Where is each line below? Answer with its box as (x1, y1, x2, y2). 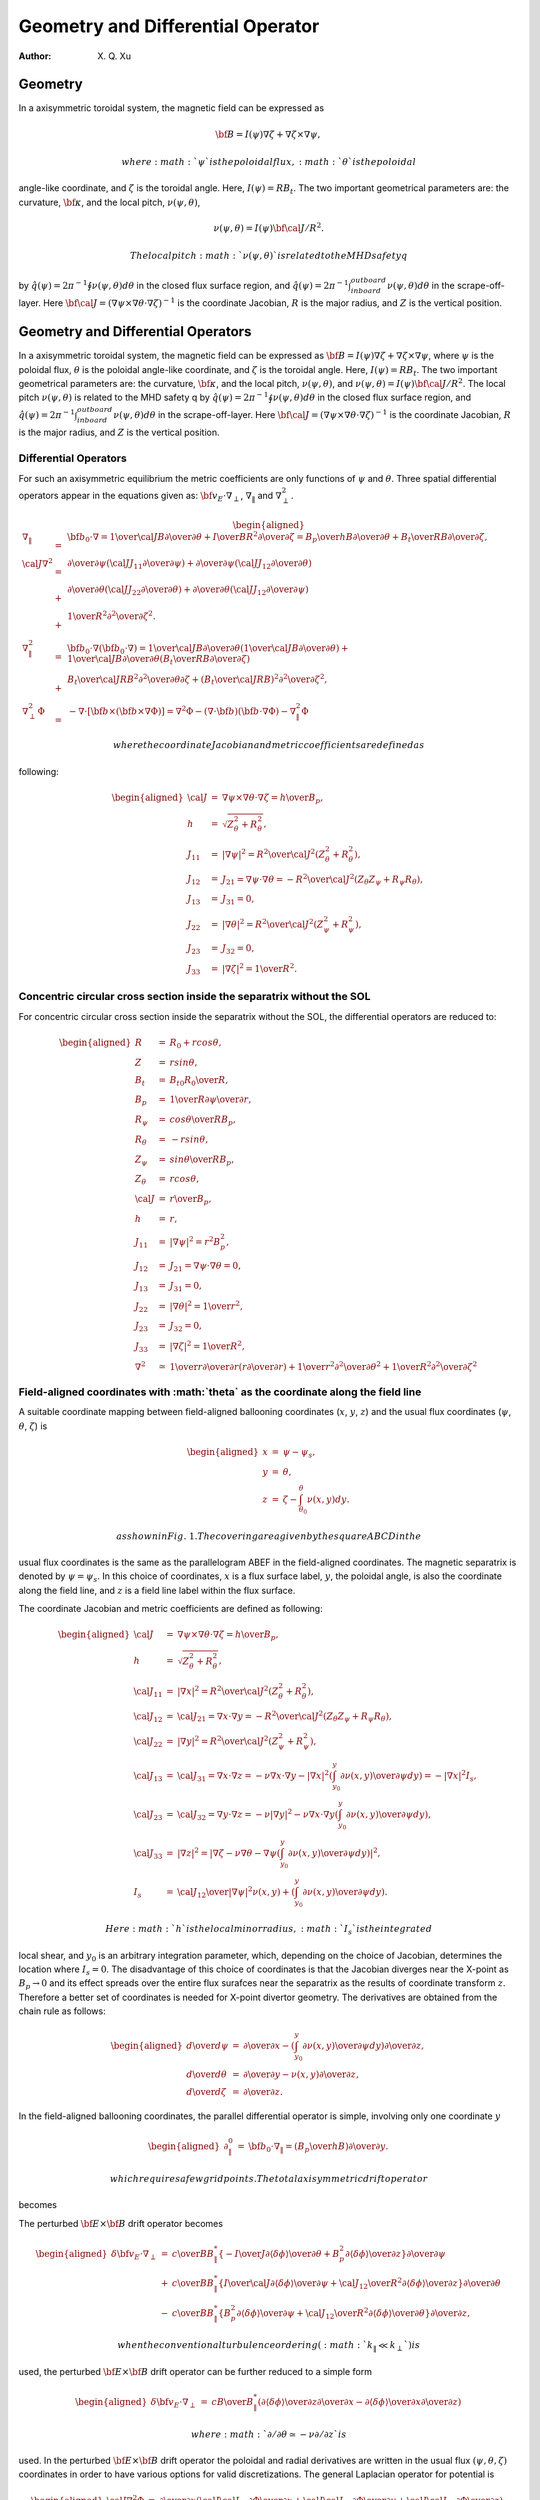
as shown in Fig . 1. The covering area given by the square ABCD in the (116, 1530, 422, 1542)
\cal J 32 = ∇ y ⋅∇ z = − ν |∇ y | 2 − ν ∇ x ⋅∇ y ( (176, 1807, 339, 1822)
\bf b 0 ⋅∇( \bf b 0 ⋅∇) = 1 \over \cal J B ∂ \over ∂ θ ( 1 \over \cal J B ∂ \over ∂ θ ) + (66, 642, 349, 656)
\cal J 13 (133, 1770, 163, 1784)
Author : (18, 50, 52, 62)
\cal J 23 (133, 1809, 163, 1822)
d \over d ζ (186, 2086, 227, 2098)
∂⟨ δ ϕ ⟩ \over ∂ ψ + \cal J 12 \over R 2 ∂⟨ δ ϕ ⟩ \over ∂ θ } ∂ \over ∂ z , (236, 2306, 470, 2321)
